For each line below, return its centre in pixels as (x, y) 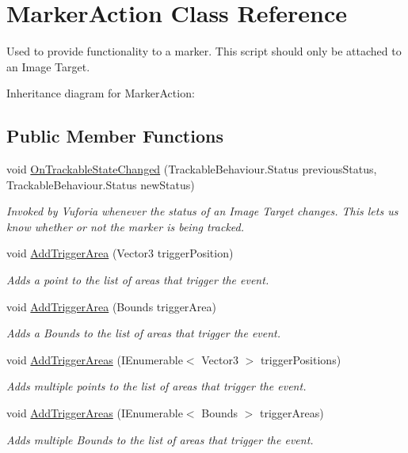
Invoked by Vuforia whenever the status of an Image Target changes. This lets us (202, 211)
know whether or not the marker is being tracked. (126, 226)
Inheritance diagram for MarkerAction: (101, 93)
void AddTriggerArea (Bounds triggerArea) (111, 306)
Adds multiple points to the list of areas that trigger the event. (156, 386)
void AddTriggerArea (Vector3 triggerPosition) (120, 253)
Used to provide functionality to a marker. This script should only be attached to (204, 51)
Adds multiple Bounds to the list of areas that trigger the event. (160, 439)
